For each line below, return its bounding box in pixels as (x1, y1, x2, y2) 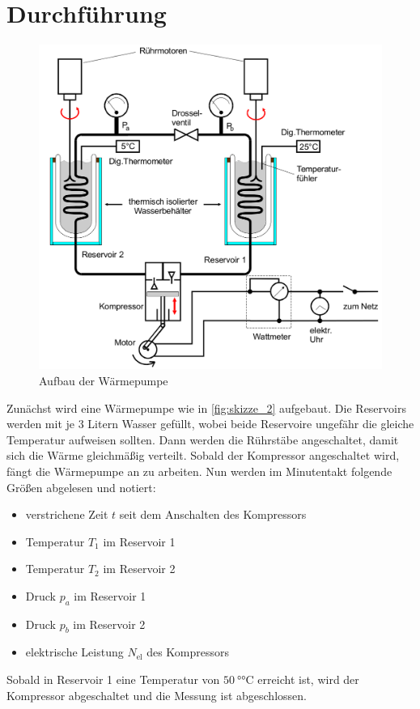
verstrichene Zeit (25, 506, 108, 523)
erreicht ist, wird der (257, 671, 359, 688)
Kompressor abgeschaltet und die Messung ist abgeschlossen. (6, 686, 307, 703)
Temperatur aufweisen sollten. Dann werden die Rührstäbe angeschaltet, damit (6, 431, 399, 448)
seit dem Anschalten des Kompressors (119, 506, 307, 523)
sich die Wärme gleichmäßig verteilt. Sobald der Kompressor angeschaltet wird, (6, 447, 400, 464)
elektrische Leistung (25, 643, 124, 660)
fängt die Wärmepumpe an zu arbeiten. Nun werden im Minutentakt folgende (6, 462, 392, 479)
